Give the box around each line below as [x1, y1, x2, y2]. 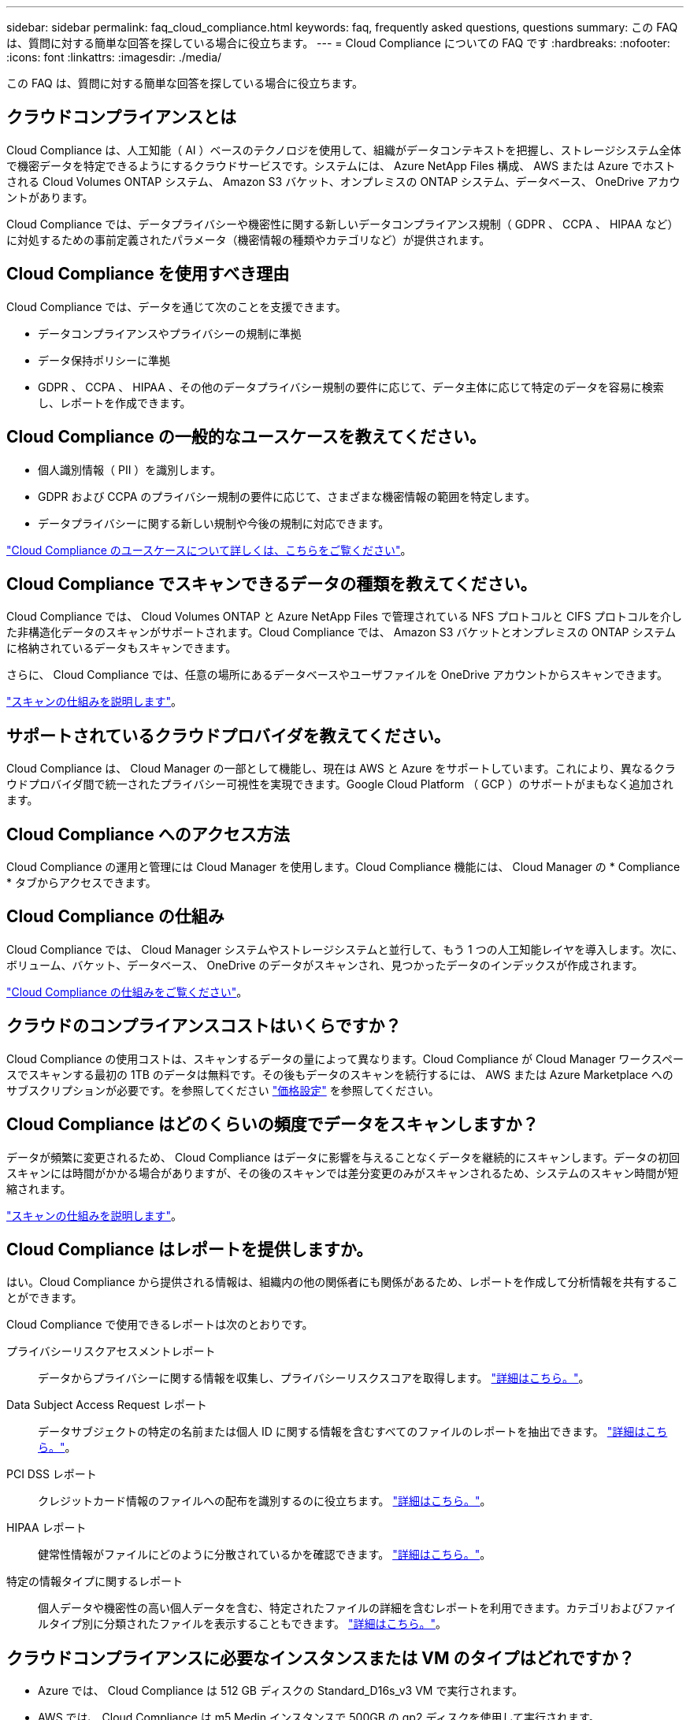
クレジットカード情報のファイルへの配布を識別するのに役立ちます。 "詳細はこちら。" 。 [38, 1494, 492, 1508]
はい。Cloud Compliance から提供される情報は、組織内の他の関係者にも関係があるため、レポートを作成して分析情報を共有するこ [6, 1275, 678, 1289]
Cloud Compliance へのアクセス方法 [6, 824, 290, 844]
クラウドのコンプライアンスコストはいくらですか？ [6, 1016, 402, 1036]
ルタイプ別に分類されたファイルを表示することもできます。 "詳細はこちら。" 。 [38, 1617, 447, 1631]
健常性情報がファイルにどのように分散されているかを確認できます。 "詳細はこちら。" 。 [38, 1548, 492, 1562]
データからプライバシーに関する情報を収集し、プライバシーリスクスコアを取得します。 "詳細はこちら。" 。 [38, 1371, 590, 1385]
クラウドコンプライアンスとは [6, 107, 237, 128]
